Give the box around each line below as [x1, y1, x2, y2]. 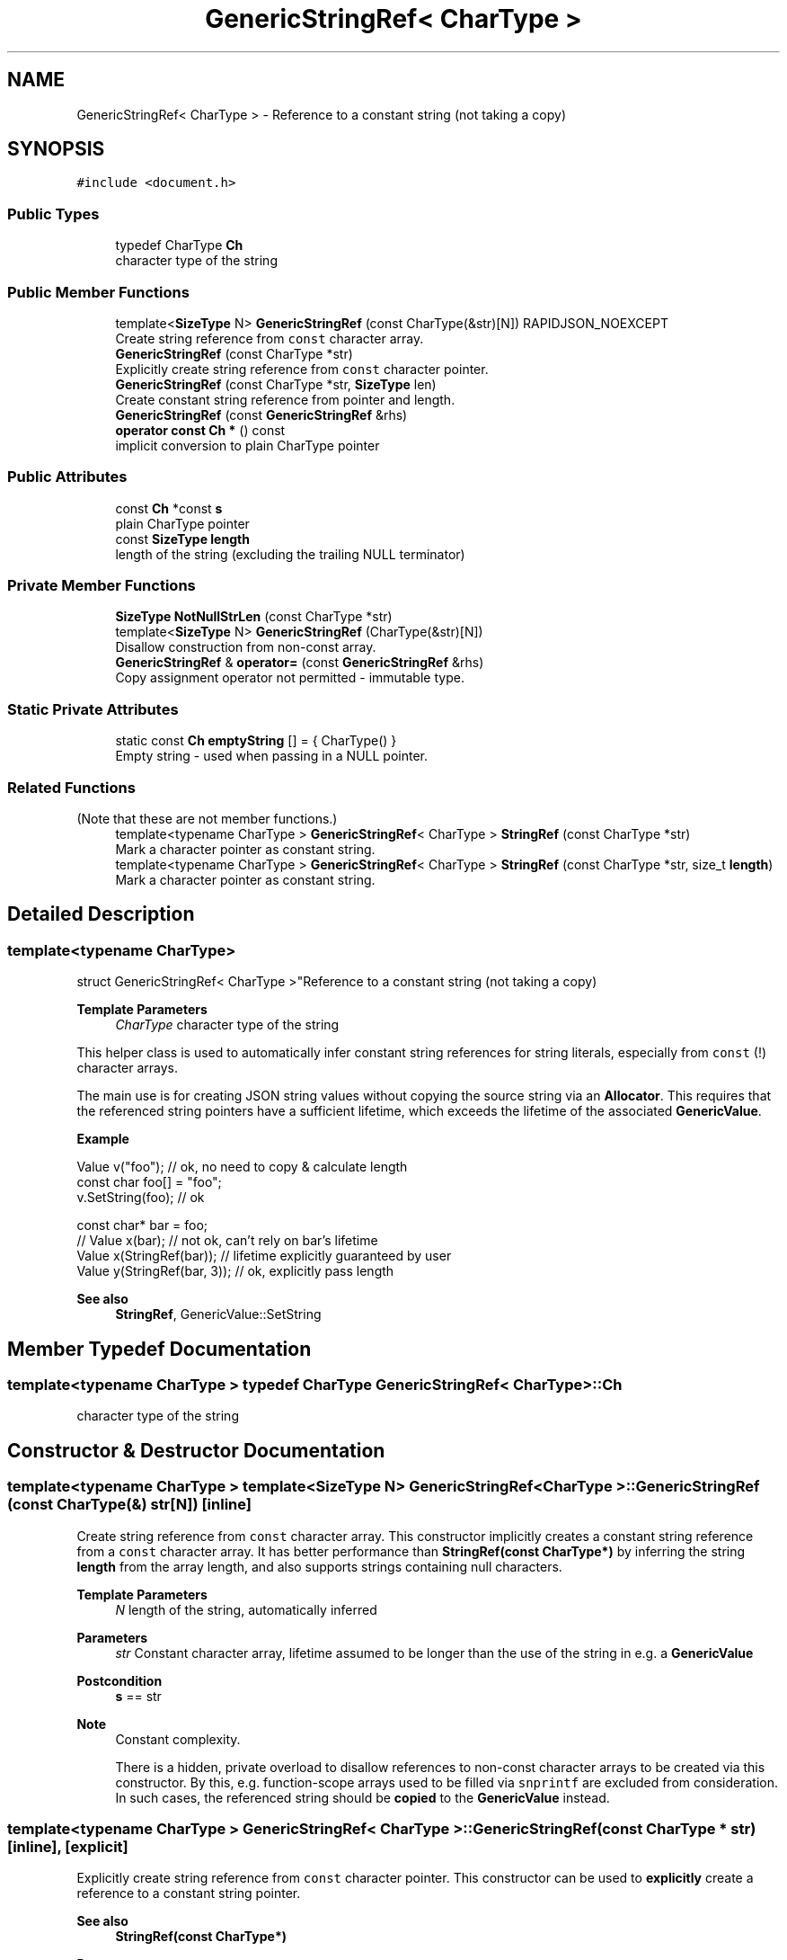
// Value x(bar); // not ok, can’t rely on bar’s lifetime [76, 1233, 378, 1249]
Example [76, 1131, 129, 1147]
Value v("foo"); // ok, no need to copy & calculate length [76, 1159, 408, 1175]
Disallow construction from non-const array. [115, 639, 376, 655]
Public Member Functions [7, 282, 190, 301]
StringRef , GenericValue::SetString [115, 1306, 322, 1323]
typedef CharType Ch [115, 237, 243, 254]
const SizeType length [115, 530, 250, 547]
